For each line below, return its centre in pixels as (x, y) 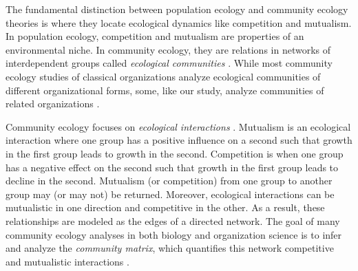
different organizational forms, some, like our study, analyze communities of (165, 90)
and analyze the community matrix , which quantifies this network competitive (170, 248)
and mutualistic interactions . (67, 261)
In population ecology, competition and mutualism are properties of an (155, 36)
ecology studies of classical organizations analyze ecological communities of (163, 76)
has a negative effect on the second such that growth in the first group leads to (172, 167)
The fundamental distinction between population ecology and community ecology (177, 9)
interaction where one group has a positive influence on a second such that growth (179, 140)
